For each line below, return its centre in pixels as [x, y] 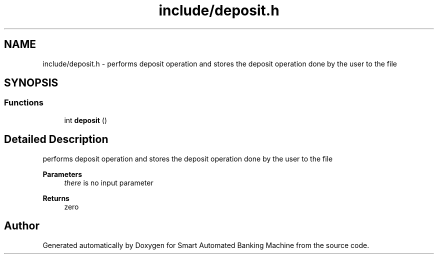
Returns [56, 198]
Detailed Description [56, 139]
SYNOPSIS [31, 83]
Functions [24, 103]
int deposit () [86, 120]
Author [22, 226]
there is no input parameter [109, 182]
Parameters [62, 174]
